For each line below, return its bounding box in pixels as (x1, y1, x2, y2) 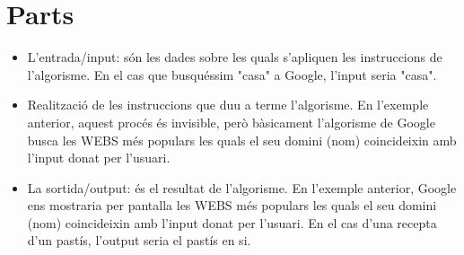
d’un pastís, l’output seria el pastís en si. (27, 231, 251, 250)
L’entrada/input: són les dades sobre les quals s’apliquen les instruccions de (27, 48, 442, 66)
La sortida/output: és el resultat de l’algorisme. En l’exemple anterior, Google (27, 178, 457, 197)
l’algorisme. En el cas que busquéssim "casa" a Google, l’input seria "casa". (27, 65, 437, 84)
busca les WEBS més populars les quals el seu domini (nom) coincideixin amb (27, 130, 457, 149)
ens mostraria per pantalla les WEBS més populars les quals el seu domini (27, 196, 437, 215)
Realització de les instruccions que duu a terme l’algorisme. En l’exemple (27, 95, 429, 114)
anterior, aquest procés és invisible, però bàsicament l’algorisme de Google (27, 112, 435, 131)
